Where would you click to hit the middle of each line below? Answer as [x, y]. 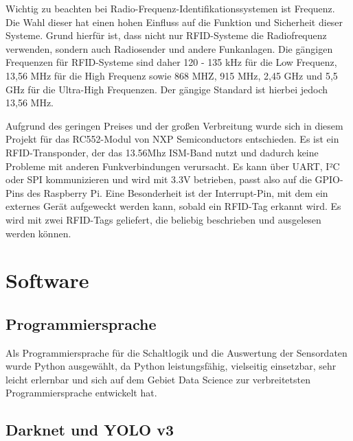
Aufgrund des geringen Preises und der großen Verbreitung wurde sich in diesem [174, 125]
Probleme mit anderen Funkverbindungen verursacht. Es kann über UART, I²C [173, 166]
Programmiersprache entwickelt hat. [81, 393]
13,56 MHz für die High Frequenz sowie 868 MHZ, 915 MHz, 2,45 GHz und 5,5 [172, 75]
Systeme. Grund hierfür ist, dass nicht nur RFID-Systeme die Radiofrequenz [166, 35]
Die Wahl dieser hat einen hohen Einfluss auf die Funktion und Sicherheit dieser [174, 22]
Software [47, 280]
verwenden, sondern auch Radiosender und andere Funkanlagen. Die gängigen [169, 48]
